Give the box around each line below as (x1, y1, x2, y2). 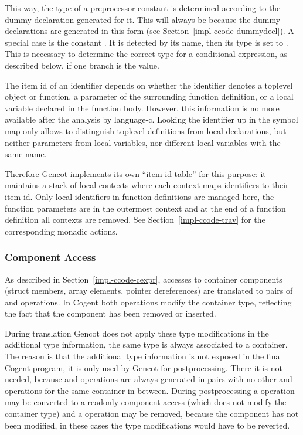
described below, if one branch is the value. (5, 59, 159, 71)
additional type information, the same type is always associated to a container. (5, 338, 288, 351)
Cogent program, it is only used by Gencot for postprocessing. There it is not (5, 361, 283, 373)
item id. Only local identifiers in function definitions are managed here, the (5, 190, 274, 202)
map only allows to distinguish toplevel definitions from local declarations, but (5, 124, 287, 137)
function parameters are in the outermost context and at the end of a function (5, 202, 286, 214)
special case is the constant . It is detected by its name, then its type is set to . (5, 36, 288, 48)
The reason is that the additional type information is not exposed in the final (5, 350, 282, 362)
